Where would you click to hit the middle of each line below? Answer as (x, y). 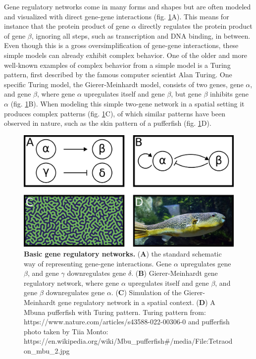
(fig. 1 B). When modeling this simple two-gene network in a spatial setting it (128, 103)
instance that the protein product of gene (67, 26)
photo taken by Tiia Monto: (66, 331)
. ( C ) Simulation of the (146, 292)
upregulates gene (206, 263)
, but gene (186, 94)
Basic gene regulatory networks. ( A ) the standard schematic (123, 253)
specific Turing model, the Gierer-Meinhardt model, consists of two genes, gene (124, 84)
